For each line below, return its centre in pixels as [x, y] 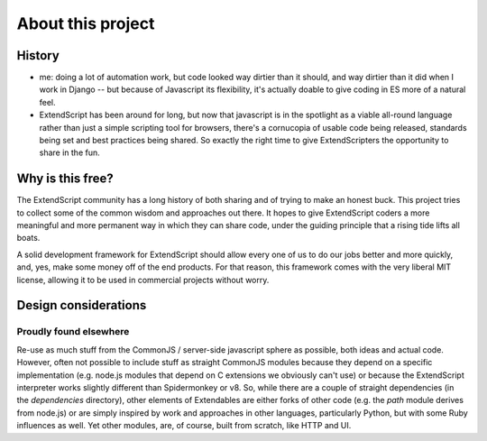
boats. [28, 238]
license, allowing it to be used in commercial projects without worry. [143, 280]
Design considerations [82, 305]
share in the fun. [69, 152]
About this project [86, 23]
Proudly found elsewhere [73, 332]
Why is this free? [65, 179]
